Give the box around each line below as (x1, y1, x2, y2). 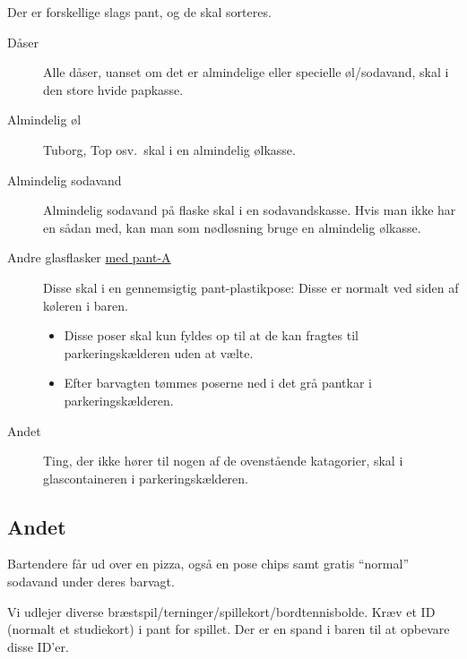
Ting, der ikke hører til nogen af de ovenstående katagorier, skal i (43, 451, 403, 470)
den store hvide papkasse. (43, 80, 184, 98)
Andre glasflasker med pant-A (7, 248, 171, 267)
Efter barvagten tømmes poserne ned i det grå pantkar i (64, 373, 372, 392)
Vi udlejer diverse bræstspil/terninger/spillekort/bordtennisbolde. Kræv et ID (7, 602, 436, 620)
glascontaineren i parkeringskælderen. (43, 468, 248, 487)
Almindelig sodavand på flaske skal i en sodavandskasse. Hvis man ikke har (43, 201, 456, 219)
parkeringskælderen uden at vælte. (64, 343, 254, 362)
